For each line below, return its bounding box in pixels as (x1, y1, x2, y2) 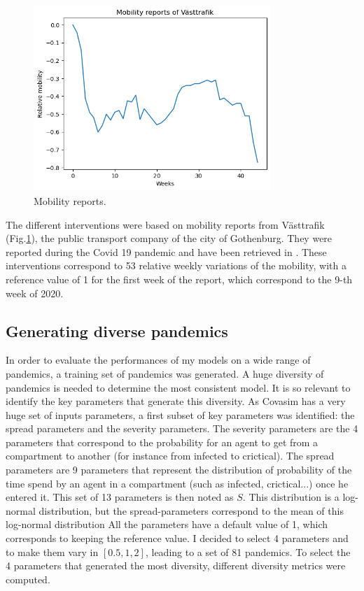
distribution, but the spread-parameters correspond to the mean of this (38, 503, 344, 518)
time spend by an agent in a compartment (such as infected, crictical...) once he (6, 476, 349, 490)
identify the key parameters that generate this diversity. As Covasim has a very (6, 394, 346, 408)
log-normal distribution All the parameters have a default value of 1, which (6, 517, 328, 532)
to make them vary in (6, 544, 99, 559)
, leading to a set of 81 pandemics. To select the (145, 544, 351, 559)
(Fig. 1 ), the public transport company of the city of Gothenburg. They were (6, 231, 332, 245)
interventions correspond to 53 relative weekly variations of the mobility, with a (6, 258, 346, 273)
